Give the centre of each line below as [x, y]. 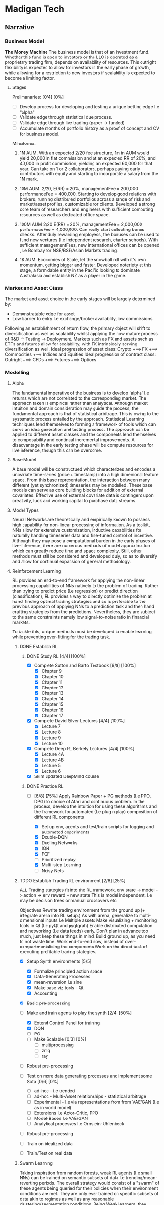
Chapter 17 [52, 716]
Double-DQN [54, 837]
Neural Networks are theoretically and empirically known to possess [81, 519]
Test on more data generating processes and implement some [90, 1076]
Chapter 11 [52, 682]
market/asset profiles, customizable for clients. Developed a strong [87, 204]
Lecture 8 [51, 732]
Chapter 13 [52, 693]
